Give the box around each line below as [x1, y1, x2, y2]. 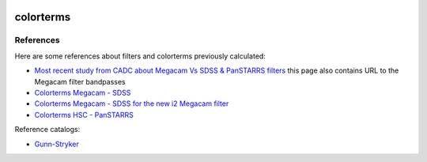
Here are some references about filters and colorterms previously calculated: [14, 51, 266, 61]
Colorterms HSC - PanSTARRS [34, 110, 134, 119]
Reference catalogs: [14, 125, 81, 134]
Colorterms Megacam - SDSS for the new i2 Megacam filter [34, 99, 229, 108]
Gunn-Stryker [34, 139, 79, 149]
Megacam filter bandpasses [34, 77, 126, 86]
